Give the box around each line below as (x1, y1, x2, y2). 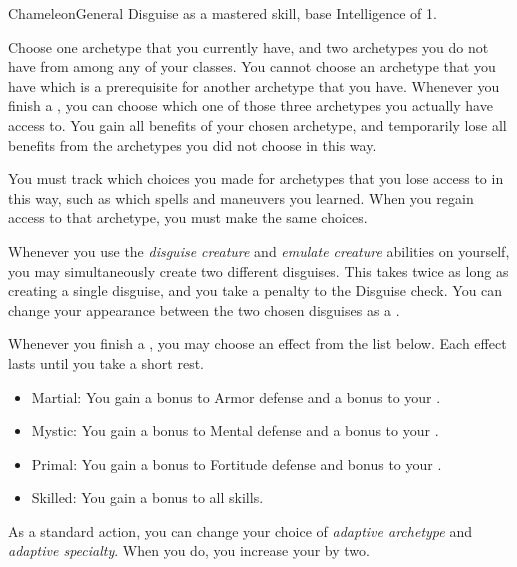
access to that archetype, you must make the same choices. (8, 207, 368, 228)
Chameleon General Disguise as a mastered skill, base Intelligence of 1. (8, 3, 437, 23)
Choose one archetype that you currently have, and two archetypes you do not (8, 36, 489, 57)
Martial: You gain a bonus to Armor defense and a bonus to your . (31, 386, 441, 407)
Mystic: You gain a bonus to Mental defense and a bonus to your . (31, 420, 439, 441)
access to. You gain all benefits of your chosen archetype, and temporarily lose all (8, 114, 507, 135)
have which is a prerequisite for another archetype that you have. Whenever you (8, 75, 500, 96)
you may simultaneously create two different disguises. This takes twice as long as (8, 260, 509, 281)
